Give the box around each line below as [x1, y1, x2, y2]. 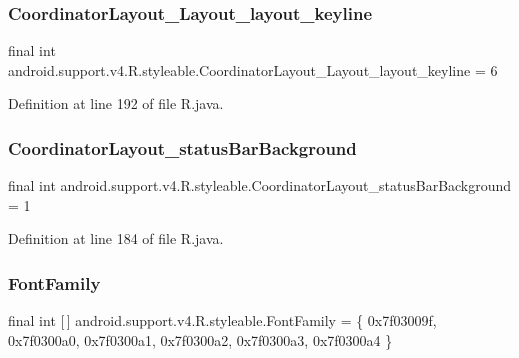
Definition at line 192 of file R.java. [8, 93, 224, 114]
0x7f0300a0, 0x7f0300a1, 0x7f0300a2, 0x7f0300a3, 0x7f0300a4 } [8, 329, 393, 350]
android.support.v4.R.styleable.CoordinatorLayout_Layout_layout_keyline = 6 [8, 59, 498, 80]
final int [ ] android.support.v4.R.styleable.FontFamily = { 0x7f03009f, [8, 310, 437, 331]
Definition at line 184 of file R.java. [8, 228, 224, 249]
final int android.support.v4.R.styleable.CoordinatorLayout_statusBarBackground [8, 175, 512, 196]
